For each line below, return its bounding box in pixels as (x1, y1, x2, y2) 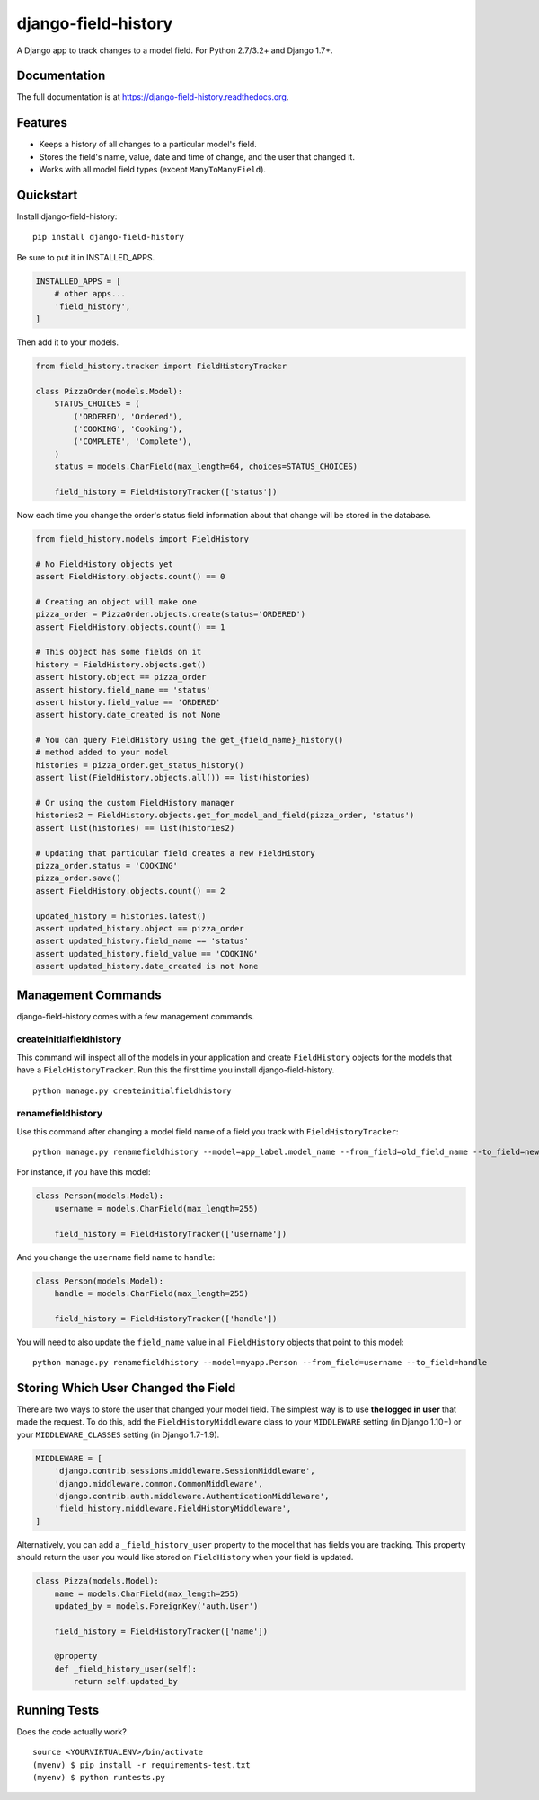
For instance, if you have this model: (16, 1167, 152, 1178)
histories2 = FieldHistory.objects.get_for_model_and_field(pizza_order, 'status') (35, 810, 415, 821)
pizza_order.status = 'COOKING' (35, 860, 179, 870)
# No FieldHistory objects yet (35, 559, 174, 569)
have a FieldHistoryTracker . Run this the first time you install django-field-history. (16, 1064, 335, 1075)
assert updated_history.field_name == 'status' (35, 936, 249, 947)
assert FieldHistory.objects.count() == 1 (35, 622, 225, 632)
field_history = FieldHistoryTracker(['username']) (54, 1229, 287, 1239)
